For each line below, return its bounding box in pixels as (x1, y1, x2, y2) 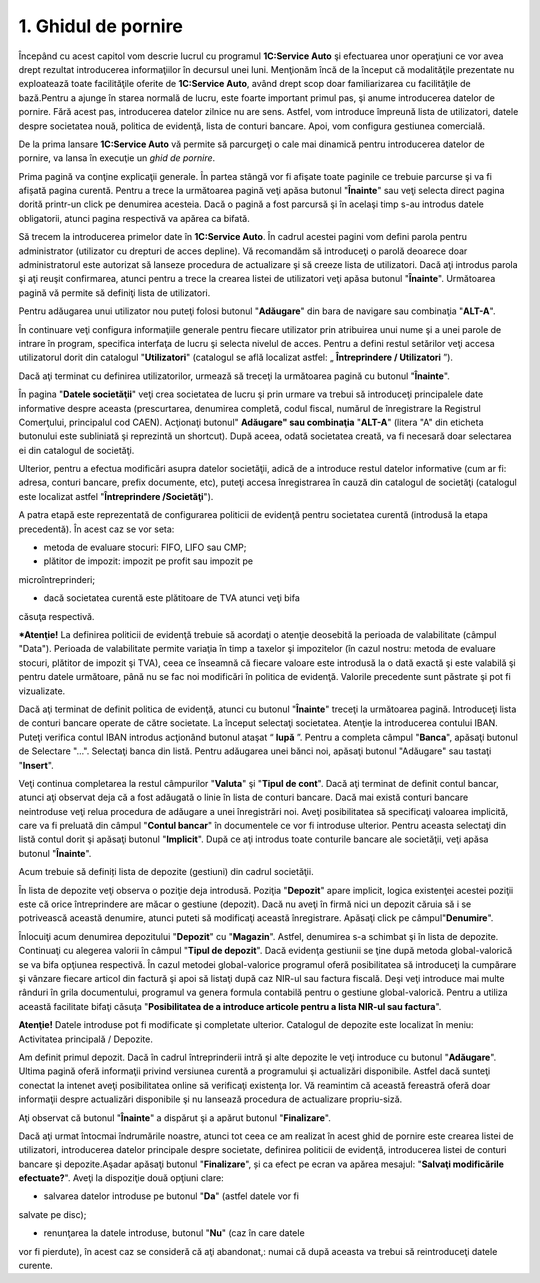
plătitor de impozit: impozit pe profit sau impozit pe (43, 555, 254, 567)
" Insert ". (18, 759, 54, 771)
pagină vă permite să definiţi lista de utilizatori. (18, 286, 211, 299)
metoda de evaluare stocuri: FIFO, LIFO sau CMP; (43, 541, 247, 554)
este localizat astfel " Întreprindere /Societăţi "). (18, 490, 214, 502)
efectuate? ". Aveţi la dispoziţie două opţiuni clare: (18, 1172, 224, 1184)
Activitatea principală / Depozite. (18, 1033, 154, 1045)
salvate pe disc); (18, 1208, 87, 1220)
